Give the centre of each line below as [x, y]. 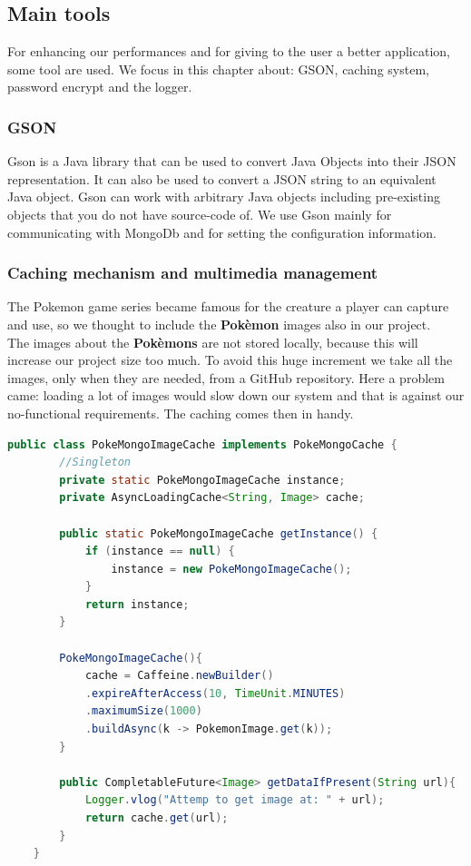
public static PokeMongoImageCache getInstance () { [219, 533]
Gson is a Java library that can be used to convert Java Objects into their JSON [232, 161]
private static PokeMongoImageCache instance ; [202, 480]
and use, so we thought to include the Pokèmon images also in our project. [219, 324]
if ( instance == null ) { [160, 551]
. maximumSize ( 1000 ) [143, 711]
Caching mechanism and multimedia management [193, 273]
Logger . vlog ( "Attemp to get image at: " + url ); [235, 800]
